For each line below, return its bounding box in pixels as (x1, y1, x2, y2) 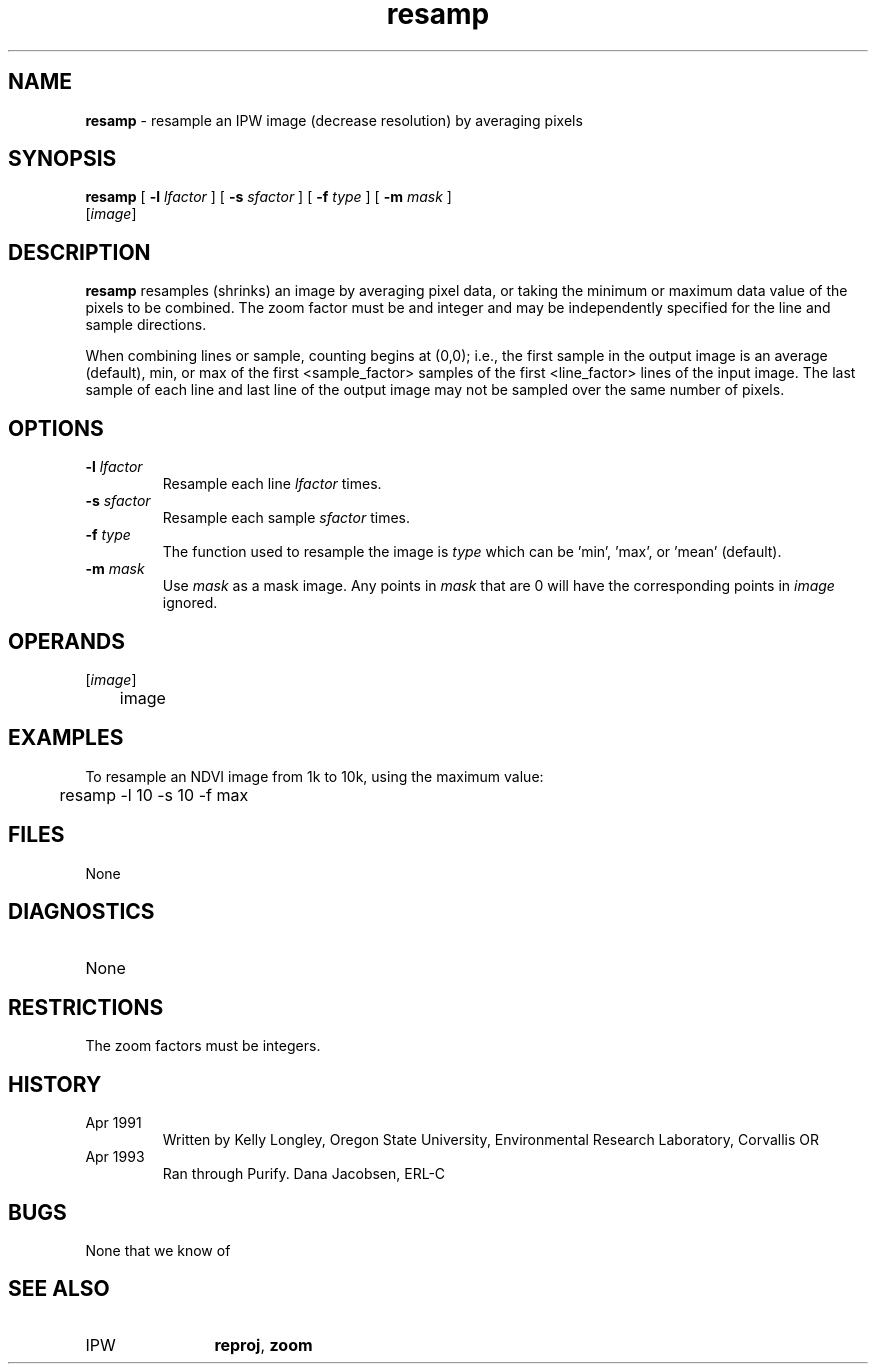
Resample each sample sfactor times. (162, 509, 410, 527)
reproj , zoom (214, 1334, 313, 1355)
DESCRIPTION (8, 239, 151, 265)
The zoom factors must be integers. (85, 1037, 321, 1055)
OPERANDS (8, 628, 125, 654)
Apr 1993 (85, 1148, 145, 1166)
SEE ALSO (8, 1276, 110, 1302)
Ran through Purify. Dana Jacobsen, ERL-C (162, 1165, 446, 1183)
